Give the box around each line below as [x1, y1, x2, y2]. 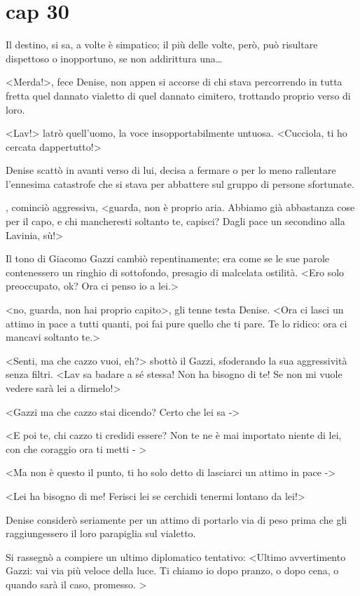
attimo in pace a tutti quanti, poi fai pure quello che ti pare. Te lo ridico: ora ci [6, 316, 347, 330]
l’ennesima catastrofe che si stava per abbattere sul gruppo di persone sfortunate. [6, 176, 354, 191]
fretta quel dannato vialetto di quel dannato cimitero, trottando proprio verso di [6, 88, 351, 102]
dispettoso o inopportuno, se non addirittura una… [6, 50, 223, 65]
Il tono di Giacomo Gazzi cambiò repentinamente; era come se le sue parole [6, 251, 329, 266]
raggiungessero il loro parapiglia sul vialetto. [6, 526, 196, 541]
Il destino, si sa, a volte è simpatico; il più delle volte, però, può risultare [6, 37, 318, 52]
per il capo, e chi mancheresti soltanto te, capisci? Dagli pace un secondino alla [6, 214, 345, 229]
